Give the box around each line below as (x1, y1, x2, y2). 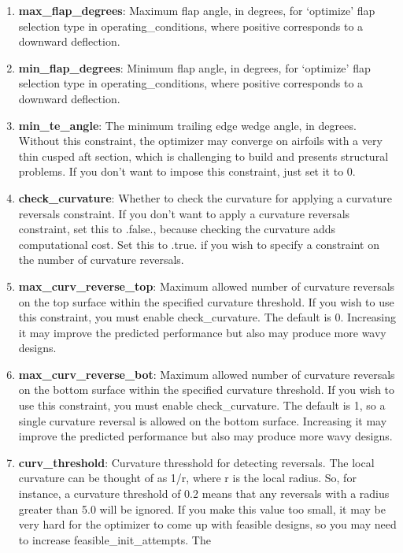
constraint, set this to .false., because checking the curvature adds (18, 221, 336, 237)
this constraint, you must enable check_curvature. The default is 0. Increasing (18, 309, 397, 325)
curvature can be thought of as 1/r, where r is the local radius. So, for (18, 469, 357, 486)
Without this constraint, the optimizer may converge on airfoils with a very (18, 132, 383, 149)
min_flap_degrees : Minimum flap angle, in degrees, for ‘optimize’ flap (18, 59, 371, 76)
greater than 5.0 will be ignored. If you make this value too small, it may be (18, 500, 386, 517)
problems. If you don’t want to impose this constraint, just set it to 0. (18, 163, 356, 180)
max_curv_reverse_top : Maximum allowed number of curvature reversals (18, 277, 395, 294)
